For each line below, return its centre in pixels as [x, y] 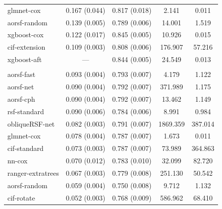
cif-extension [27, 47]
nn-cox [18, 161]
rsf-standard [26, 111]
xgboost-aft [25, 59]
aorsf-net [21, 87]
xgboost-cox [26, 35]
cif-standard [26, 148]
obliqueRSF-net [31, 123]
